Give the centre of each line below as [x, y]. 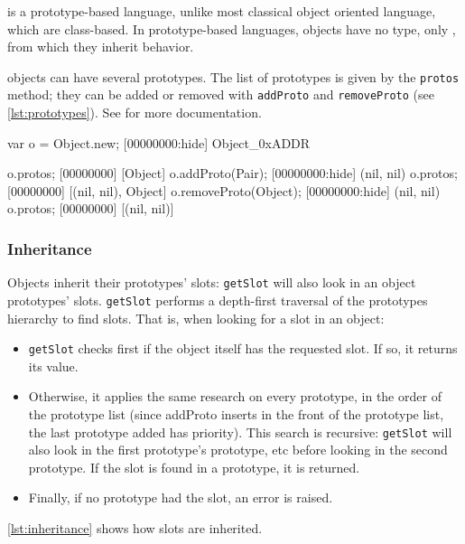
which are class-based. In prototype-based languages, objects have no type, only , [232, 28]
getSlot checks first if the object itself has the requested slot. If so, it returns [243, 348]
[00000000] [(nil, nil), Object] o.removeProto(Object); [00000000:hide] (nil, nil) [224, 190]
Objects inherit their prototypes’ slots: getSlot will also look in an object [212, 282]
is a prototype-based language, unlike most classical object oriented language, [222, 11]
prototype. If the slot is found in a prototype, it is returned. [194, 467]
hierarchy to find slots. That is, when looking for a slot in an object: [196, 318]
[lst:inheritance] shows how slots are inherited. [135, 528]
